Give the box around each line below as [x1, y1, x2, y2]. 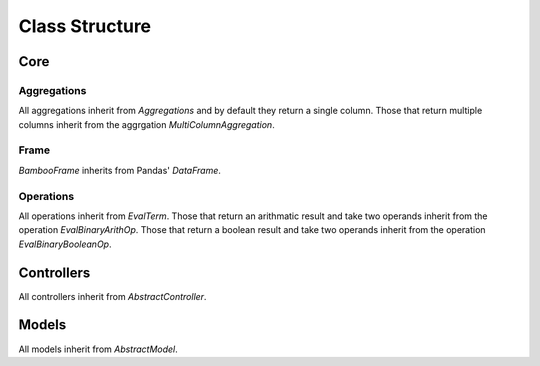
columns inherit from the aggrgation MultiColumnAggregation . [18, 118, 275, 130]
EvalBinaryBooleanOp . [18, 238, 112, 250]
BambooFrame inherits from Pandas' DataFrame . [18, 164, 222, 176]
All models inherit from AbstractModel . [18, 343, 179, 355]
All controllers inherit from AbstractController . [18, 290, 207, 302]
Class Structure [18, 15, 152, 37]
